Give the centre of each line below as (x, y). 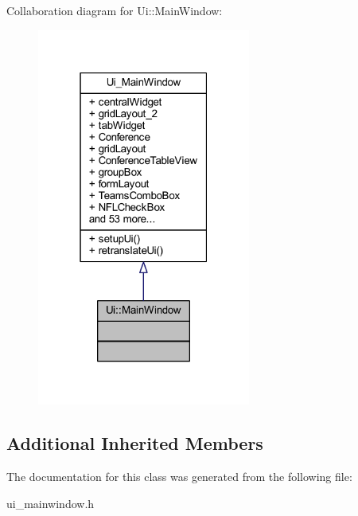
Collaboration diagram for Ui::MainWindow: (115, 10)
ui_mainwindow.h (51, 503)
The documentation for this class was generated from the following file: (179, 476)
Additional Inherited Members (135, 443)
